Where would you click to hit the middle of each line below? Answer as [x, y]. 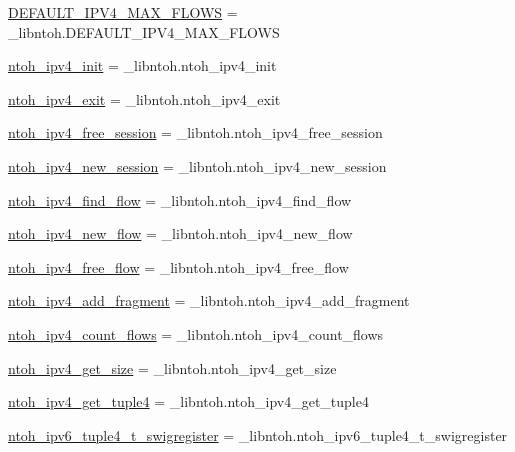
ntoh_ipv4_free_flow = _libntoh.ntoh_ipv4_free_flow [178, 266]
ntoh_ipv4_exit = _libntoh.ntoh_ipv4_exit [144, 98]
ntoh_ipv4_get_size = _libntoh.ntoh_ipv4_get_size [172, 367]
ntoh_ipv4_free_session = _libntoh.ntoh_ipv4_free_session [195, 132]
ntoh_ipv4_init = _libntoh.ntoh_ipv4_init [142, 65]
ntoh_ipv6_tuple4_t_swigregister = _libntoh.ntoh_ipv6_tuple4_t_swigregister [258, 434]
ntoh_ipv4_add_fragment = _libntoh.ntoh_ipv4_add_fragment [209, 300]
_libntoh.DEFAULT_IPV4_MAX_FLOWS [144, 31]
